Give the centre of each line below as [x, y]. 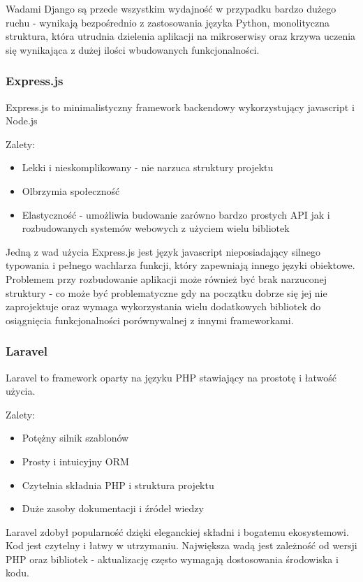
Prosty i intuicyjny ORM [75, 461]
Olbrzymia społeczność [71, 190]
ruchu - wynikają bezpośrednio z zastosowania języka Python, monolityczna [168, 22]
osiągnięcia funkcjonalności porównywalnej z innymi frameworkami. [150, 320]
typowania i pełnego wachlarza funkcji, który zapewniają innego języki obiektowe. [180, 265]
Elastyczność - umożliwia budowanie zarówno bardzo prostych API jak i [176, 214]
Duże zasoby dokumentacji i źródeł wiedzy [113, 508]
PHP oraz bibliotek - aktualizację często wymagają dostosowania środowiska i [172, 559]
